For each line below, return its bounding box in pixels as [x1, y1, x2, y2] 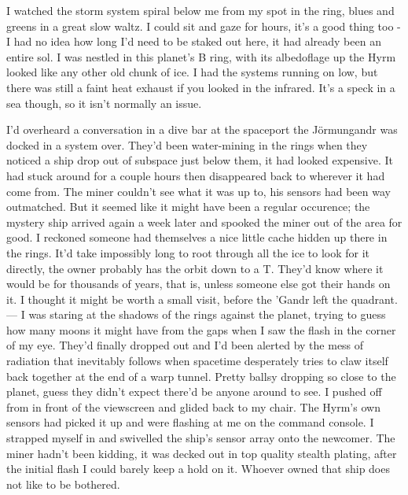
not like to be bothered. [6, 475, 120, 492]
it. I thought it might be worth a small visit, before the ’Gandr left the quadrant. [6, 290, 398, 307]
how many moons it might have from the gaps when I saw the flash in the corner [6, 321, 396, 338]
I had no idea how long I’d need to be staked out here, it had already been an [6, 33, 381, 50]
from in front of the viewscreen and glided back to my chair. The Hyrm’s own [6, 398, 380, 415]
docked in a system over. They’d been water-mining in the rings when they [6, 136, 368, 153]
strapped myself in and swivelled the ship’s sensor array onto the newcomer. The [6, 430, 395, 446]
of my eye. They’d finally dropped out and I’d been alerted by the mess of [6, 337, 364, 353]
